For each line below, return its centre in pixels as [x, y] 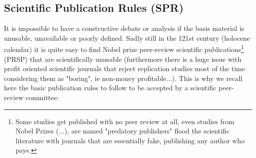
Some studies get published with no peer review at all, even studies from [125, 121]
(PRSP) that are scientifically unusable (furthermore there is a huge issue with [123, 59]
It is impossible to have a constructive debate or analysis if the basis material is [124, 28]
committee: [42, 97]
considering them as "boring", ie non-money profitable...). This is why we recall [123, 78]
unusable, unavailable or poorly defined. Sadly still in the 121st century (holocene [127, 38]
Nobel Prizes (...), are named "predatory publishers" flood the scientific [123, 131]
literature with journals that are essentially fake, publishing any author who [130, 140]
